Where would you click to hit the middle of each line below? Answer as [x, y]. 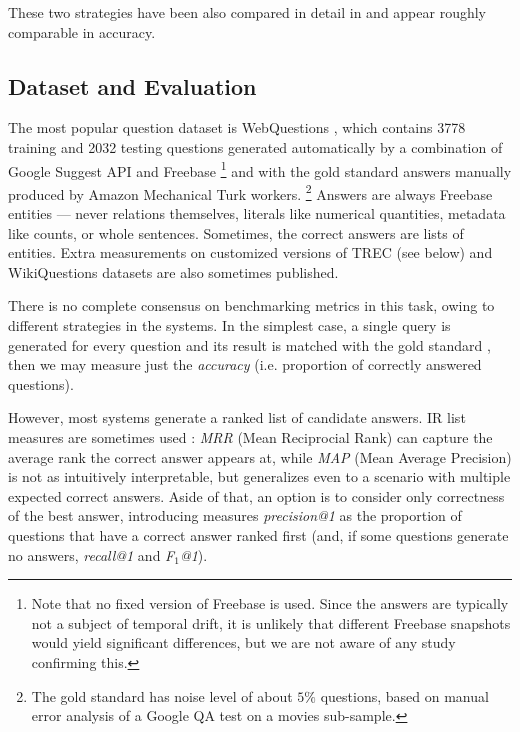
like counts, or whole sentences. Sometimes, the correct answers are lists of [236, 232]
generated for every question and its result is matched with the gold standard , [249, 344]
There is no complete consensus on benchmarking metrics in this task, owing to [251, 305]
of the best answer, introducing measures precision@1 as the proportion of [235, 515]
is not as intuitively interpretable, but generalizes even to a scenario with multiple [259, 476]
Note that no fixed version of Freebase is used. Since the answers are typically [270, 603]
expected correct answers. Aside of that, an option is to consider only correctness [256, 495]
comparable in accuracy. [82, 31]
